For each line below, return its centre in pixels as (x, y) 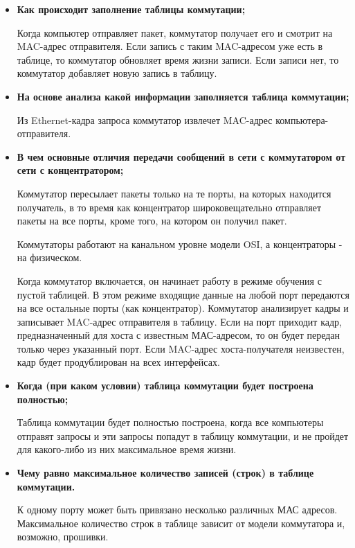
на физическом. (49, 257)
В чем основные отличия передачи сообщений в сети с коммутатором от (181, 156)
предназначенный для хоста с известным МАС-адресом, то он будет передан (179, 335)
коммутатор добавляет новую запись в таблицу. (117, 73)
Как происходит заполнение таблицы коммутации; (131, 9)
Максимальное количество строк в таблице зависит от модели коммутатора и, (181, 523)
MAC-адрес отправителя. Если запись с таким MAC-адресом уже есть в (170, 46)
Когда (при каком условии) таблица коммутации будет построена (165, 386)
